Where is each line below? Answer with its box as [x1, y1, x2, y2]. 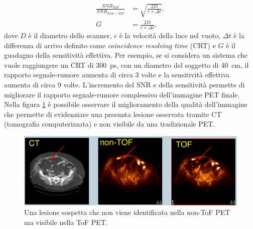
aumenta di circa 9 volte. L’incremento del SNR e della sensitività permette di [4, 79, 245, 89]
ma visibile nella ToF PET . [24, 216, 108, 227]
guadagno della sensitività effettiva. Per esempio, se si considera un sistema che [4, 50, 247, 60]
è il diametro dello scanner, [28, 30, 112, 40]
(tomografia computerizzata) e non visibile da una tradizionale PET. [4, 119, 215, 129]
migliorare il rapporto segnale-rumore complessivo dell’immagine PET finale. [4, 89, 240, 99]
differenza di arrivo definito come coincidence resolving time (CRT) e [4, 40, 216, 50]
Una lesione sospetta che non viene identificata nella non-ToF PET [24, 207, 230, 217]
